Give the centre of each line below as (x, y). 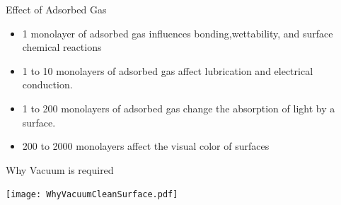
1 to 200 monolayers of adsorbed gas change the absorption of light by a (179, 108)
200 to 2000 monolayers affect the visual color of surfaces (146, 146)
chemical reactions (62, 47)
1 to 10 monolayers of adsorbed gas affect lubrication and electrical (168, 70)
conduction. (47, 84)
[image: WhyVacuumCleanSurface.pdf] (92, 195)
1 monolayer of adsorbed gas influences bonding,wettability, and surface (178, 33)
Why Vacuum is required (60, 169)
